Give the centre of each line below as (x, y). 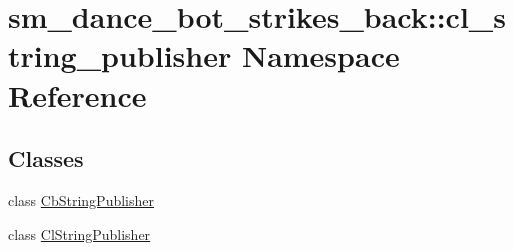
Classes (46, 158)
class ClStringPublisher (79, 233)
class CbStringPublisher (81, 199)
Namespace (320, 55)
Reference (77, 94)
